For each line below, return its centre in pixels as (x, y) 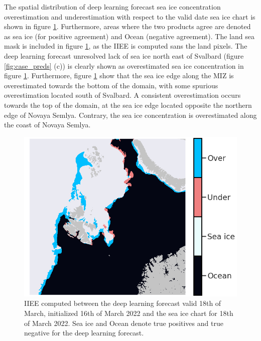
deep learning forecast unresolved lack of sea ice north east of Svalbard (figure (124, 55)
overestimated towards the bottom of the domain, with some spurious (111, 85)
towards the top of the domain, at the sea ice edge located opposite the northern (128, 105)
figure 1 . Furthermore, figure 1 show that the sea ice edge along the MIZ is (119, 75)
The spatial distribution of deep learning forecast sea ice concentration (112, 7)
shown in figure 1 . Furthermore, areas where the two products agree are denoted (127, 26)
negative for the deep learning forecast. (84, 333)
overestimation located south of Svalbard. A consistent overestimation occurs (122, 95)
